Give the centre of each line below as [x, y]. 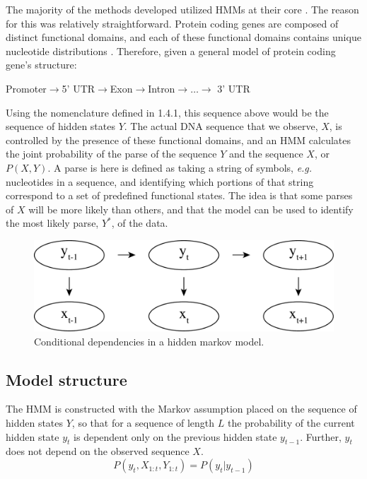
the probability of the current [291, 423]
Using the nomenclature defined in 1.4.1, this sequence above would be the [167, 112]
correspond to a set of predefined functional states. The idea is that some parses [179, 195]
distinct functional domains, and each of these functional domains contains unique [183, 37]
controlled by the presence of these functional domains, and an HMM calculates [179, 140]
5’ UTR [78, 88]
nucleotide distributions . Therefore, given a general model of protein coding [171, 51]
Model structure [66, 379]
